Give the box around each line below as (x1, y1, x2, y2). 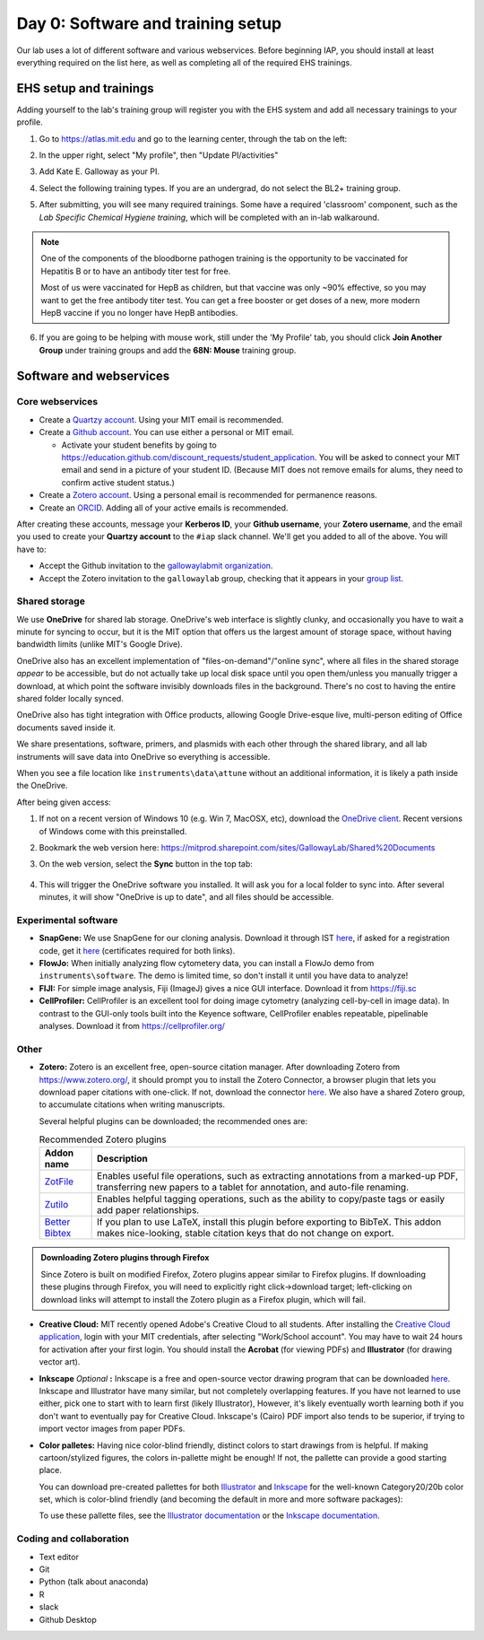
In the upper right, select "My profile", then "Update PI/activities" (39, 150, 279, 161)
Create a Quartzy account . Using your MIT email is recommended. (39, 414, 284, 425)
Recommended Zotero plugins (39, 1133, 167, 1146)
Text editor (39, 1551, 80, 1562)
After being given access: (16, 797, 111, 807)
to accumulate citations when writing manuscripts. (39, 1099, 226, 1110)
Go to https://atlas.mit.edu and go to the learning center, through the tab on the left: (39, 133, 348, 144)
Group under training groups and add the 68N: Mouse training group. (39, 345, 297, 355)
